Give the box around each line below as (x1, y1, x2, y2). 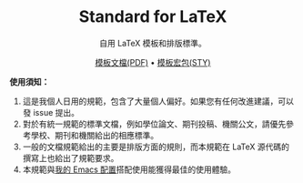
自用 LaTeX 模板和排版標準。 (99, 37, 207, 48)
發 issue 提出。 (22, 107, 80, 117)
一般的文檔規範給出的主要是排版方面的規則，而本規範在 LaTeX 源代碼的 (22, 141, 289, 152)
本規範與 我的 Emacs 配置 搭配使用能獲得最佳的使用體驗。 (22, 164, 237, 175)
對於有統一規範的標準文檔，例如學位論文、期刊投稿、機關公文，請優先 (22, 118, 287, 129)
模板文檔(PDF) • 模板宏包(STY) (95, 56, 211, 67)
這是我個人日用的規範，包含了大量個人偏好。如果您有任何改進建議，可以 (22, 96, 294, 107)
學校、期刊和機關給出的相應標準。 (30, 129, 159, 140)
